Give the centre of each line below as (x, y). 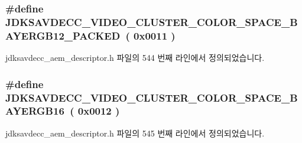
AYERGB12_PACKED (63, 35)
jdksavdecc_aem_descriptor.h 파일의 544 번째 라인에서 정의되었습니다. (135, 58)
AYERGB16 (35, 111)
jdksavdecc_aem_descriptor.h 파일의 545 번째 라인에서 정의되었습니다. (135, 133)
